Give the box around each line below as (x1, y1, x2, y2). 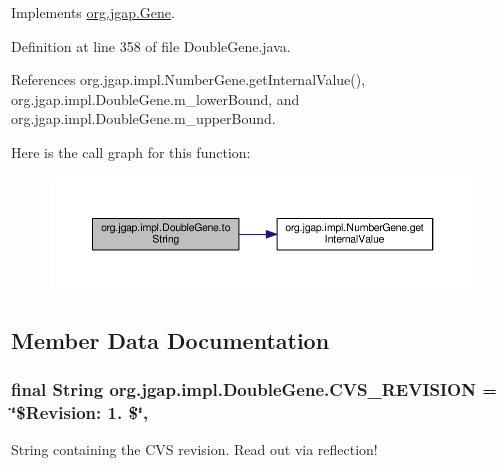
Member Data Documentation (11, 324, 330, 355)
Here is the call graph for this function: (11, 141, 251, 162)
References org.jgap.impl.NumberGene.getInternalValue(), (11, 69, 366, 90)
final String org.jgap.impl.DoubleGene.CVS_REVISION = (11, 377, 497, 402)
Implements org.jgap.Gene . (11, 2, 175, 22)
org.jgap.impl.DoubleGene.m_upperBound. (11, 108, 276, 129)
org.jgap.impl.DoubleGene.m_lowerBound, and (11, 88, 300, 109)
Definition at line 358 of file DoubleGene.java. (11, 35, 291, 56)
